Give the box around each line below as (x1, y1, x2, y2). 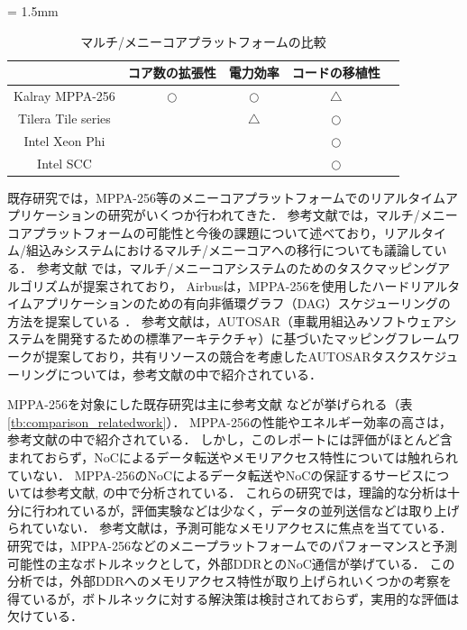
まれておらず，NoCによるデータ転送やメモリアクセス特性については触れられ (7, 447, 458, 466)
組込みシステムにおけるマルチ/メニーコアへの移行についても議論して (25, 241, 435, 260)
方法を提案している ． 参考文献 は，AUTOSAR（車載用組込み (7, 311, 370, 330)
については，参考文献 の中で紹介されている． (57, 364, 322, 383)
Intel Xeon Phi (23, 131, 105, 150)
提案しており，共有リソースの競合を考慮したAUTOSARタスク (44, 347, 409, 365)
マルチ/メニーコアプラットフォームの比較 (80, 32, 326, 50)
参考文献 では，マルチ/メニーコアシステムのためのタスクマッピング (36, 259, 438, 278)
